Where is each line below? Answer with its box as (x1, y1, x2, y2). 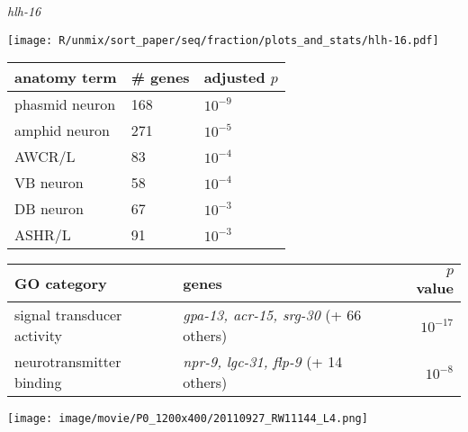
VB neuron (14, 172, 84, 193)
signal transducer (14, 304, 122, 326)
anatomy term (14, 67, 117, 88)
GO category (14, 273, 107, 294)
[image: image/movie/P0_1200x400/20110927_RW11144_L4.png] (7, 412, 368, 426)
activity (14, 325, 62, 346)
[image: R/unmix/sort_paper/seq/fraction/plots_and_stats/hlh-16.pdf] (7, 33, 439, 47)
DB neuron (14, 198, 84, 220)
